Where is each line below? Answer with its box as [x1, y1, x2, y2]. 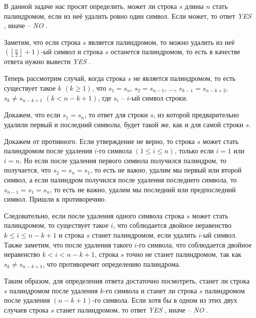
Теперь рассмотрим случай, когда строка [4, 72, 126, 83]
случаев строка [4, 305, 49, 315]
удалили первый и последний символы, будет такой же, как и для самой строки [4, 119, 244, 130]
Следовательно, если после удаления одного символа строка [4, 210, 184, 220]
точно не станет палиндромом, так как [126, 249, 242, 259]
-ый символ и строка [41, 46, 103, 57]
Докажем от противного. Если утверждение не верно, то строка [4, 136, 195, 146]
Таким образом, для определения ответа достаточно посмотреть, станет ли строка [4, 276, 250, 286]
